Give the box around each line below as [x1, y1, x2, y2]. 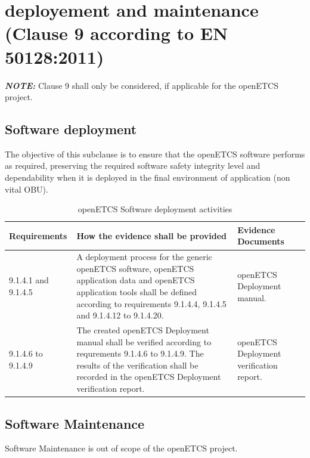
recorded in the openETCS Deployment [76, 370, 221, 383]
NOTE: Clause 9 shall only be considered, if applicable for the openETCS [5, 79, 278, 91]
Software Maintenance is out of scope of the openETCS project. [5, 442, 238, 454]
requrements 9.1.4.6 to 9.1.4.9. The [76, 347, 204, 360]
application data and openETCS [76, 274, 195, 286]
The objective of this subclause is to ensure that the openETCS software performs [5, 147, 305, 160]
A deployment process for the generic [76, 250, 212, 263]
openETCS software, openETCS [76, 262, 194, 274]
